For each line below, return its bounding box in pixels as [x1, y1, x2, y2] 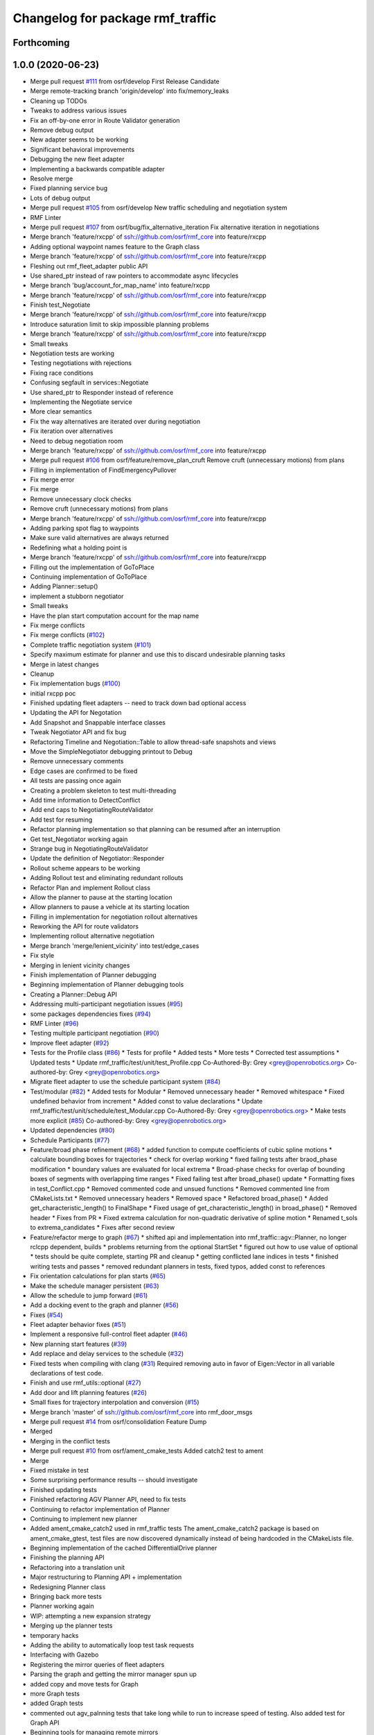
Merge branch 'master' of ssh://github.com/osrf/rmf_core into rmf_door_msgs [30, 1407, 253, 1416]
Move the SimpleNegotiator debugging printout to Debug [30, 747, 193, 756]
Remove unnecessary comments [30, 757, 124, 765]
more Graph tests [30, 1689, 80, 1698]
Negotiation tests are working [30, 349, 114, 357]
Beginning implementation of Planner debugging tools [30, 981, 184, 989]
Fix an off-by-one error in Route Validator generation [30, 116, 180, 124]
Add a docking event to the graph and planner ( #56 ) [30, 1301, 179, 1310]
